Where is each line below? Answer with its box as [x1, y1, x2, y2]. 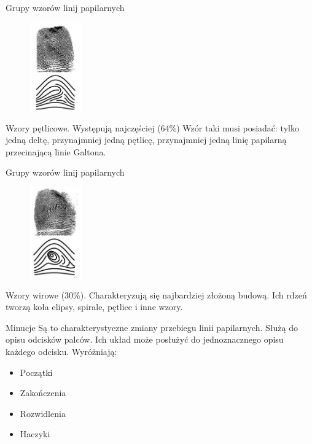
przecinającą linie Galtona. [6, 145, 106, 158]
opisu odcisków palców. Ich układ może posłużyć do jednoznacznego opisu [6, 333, 284, 346]
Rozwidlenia [20, 407, 66, 419]
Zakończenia [20, 386, 66, 399]
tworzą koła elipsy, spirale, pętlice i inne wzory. [6, 300, 183, 313]
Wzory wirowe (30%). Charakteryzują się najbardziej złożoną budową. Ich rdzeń [6, 288, 307, 301]
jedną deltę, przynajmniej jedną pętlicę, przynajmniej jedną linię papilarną [6, 133, 287, 146]
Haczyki [20, 427, 50, 440]
